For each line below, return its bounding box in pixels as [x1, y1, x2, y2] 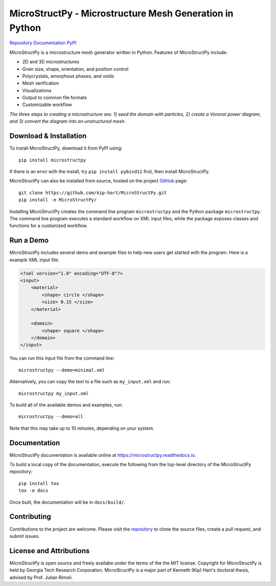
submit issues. [9, 533, 40, 539]
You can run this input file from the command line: [9, 355, 115, 361]
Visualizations [22, 87, 52, 93]
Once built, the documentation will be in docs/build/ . [9, 499, 126, 505]
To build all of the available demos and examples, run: [9, 402, 123, 408]
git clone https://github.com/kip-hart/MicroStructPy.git [18, 190, 167, 196]
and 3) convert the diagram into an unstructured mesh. [9, 118, 126, 124]
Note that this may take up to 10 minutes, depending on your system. [9, 425, 154, 431]
